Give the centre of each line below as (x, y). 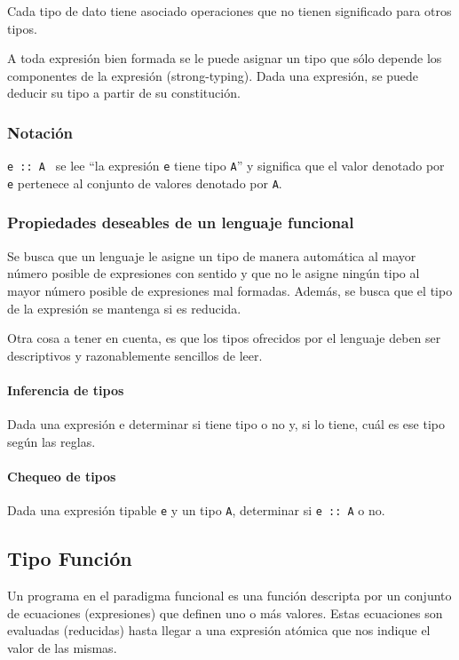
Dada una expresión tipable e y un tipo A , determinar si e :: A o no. (196, 510)
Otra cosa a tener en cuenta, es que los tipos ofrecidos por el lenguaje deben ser (224, 338)
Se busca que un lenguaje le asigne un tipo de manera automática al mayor (212, 255)
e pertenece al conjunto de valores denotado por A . (145, 183)
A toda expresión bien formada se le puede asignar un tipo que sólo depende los (225, 58)
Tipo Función (70, 558)
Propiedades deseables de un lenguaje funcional (181, 223)
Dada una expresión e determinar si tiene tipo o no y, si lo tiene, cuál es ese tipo (226, 424)
